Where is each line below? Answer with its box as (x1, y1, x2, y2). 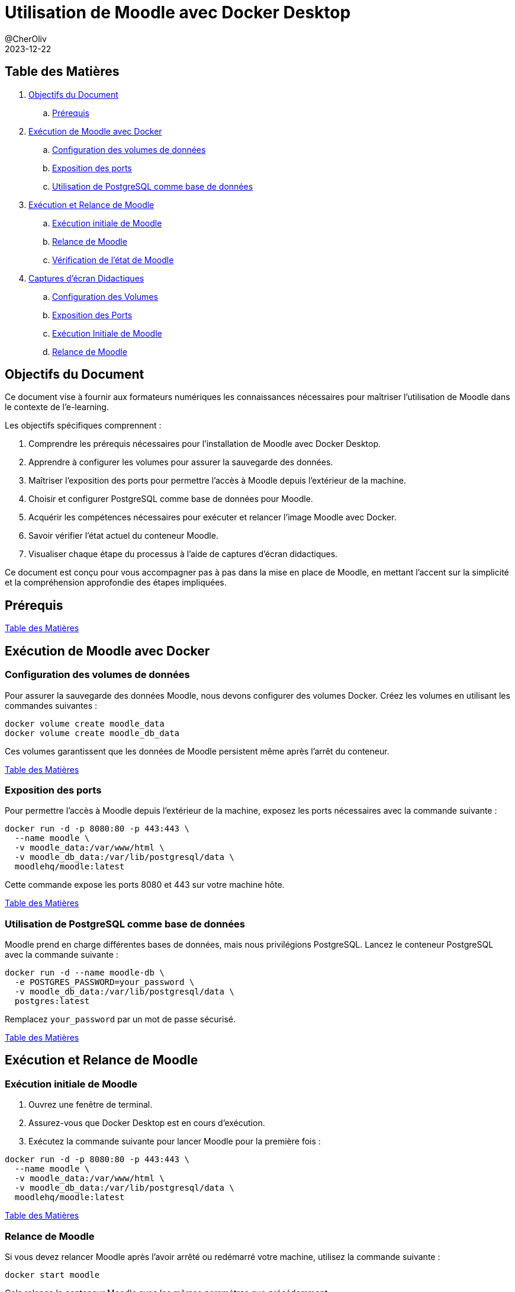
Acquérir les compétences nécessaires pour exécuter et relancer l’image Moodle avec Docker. (28, 512, 397, 523)
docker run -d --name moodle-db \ (5, 968, 165, 977)
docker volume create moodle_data (5, 718, 165, 728)
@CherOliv (5, 33, 47, 44)
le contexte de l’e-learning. (5, 402, 109, 412)
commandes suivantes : (5, 700, 98, 711)
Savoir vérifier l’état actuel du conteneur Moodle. (28, 530, 218, 541)
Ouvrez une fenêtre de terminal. (28, 1099, 153, 1110)
